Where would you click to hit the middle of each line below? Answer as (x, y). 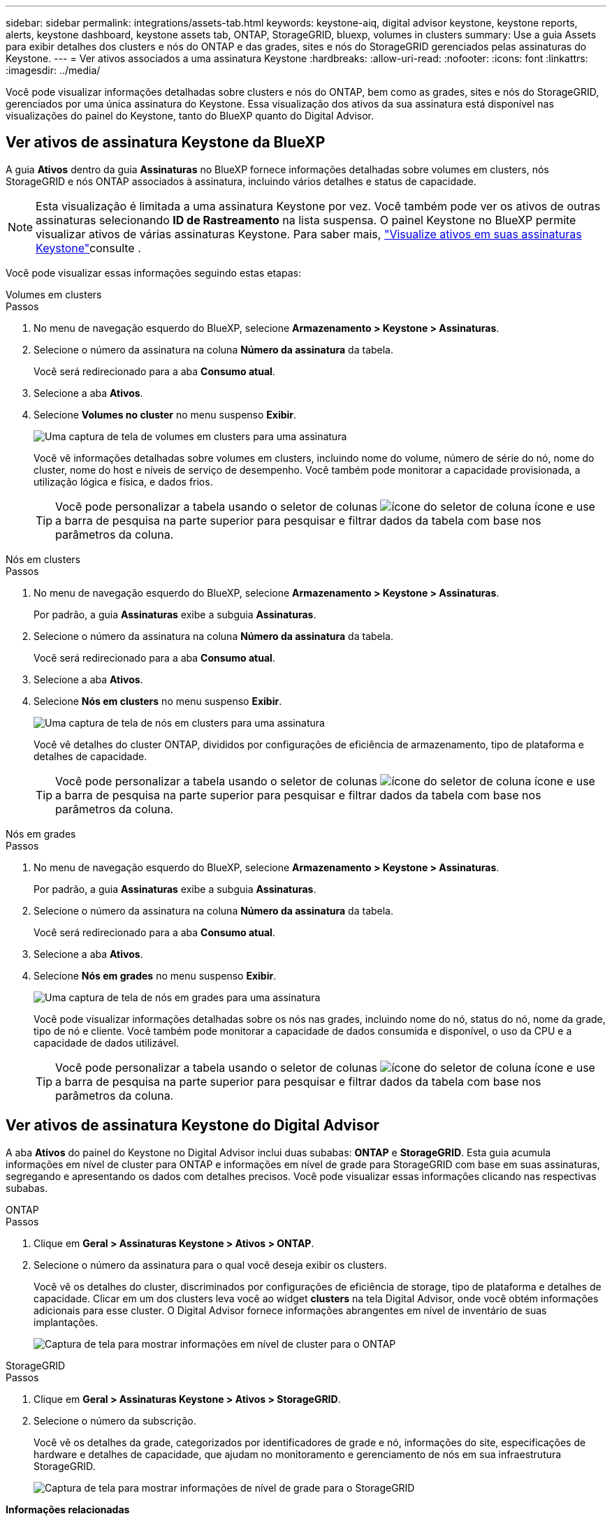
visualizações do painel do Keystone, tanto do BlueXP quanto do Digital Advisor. (190, 116)
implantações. (66, 1322)
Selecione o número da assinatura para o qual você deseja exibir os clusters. (210, 1265)
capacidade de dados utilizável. (107, 1042)
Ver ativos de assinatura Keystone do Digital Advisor (192, 1126)
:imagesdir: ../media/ (53, 70)
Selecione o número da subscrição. (115, 1420)
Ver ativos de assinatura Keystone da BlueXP (166, 143)
